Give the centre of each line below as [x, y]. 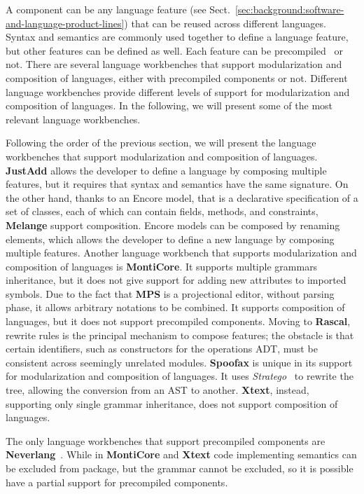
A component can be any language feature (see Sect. [118, 9]
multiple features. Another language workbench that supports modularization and [181, 253]
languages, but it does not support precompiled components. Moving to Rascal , [178, 321]
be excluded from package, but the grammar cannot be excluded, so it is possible [180, 468]
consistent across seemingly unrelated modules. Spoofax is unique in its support [179, 362]
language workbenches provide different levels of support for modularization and [178, 91]
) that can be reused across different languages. [225, 23]
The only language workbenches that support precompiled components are [166, 440]
